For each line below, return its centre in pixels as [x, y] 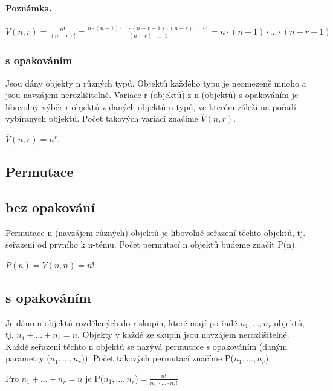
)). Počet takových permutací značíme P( [157, 358]
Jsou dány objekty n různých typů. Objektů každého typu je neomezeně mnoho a [156, 83]
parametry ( [28, 358]
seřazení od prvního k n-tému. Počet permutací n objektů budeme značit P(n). [151, 244]
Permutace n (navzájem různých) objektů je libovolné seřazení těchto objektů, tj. [156, 232]
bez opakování [50, 207]
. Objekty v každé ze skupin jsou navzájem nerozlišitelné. [183, 334]
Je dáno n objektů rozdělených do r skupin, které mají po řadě [121, 322]
